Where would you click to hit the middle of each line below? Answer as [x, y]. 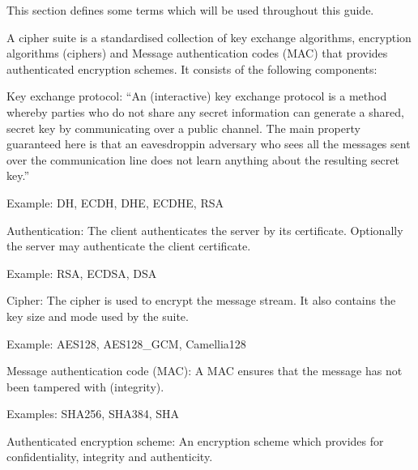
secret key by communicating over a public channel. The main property [183, 128]
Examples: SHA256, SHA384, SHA [93, 414]
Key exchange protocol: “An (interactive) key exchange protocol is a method [197, 96]
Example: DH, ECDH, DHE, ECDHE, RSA [115, 202]
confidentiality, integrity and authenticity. [110, 457]
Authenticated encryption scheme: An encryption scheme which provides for [195, 440]
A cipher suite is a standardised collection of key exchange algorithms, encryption [209, 37]
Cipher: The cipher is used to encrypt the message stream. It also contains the [201, 300]
